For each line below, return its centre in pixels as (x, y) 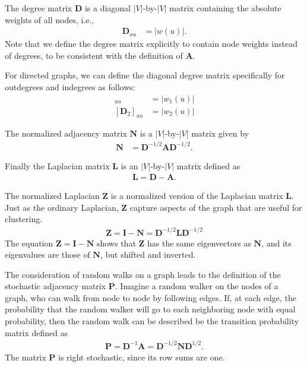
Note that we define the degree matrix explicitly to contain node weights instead (151, 44)
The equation (29, 243)
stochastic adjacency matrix (56, 286)
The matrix (26, 357)
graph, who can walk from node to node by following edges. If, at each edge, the (151, 297)
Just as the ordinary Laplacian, (62, 207)
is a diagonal (108, 8)
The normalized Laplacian (52, 196)
